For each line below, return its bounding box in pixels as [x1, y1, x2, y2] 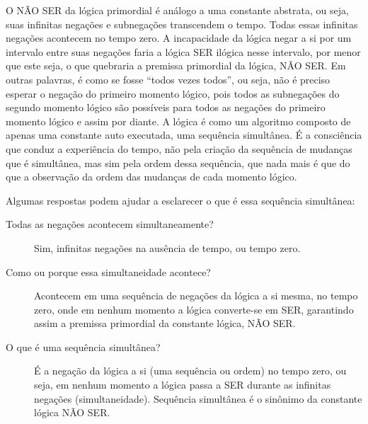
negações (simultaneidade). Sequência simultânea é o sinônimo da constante [34, 391, 362, 406]
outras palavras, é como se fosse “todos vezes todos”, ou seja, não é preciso [6, 71, 330, 86]
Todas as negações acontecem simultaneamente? [6, 217, 214, 231]
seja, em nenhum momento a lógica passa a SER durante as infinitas [34, 377, 331, 392]
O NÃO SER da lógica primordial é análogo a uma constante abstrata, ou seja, [6, 3, 349, 17]
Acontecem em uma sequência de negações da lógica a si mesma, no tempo [34, 288, 358, 303]
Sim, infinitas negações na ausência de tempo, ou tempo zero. [34, 240, 301, 255]
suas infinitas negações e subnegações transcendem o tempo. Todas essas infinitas [6, 16, 358, 31]
